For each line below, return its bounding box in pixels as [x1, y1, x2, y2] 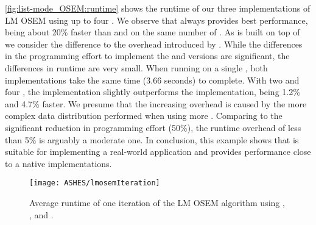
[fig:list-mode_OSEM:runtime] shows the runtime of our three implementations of [5, 2, 311, 14]
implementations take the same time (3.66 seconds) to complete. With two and [5, 73, 300, 86]
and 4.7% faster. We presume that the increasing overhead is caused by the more [5, 97, 307, 110]
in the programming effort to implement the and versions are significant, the [5, 49, 290, 62]
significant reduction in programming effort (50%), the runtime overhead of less [5, 121, 301, 134]
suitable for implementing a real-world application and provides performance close [5, 145, 311, 158]
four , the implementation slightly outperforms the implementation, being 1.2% [5, 85, 300, 98]
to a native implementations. [5, 157, 112, 170]
